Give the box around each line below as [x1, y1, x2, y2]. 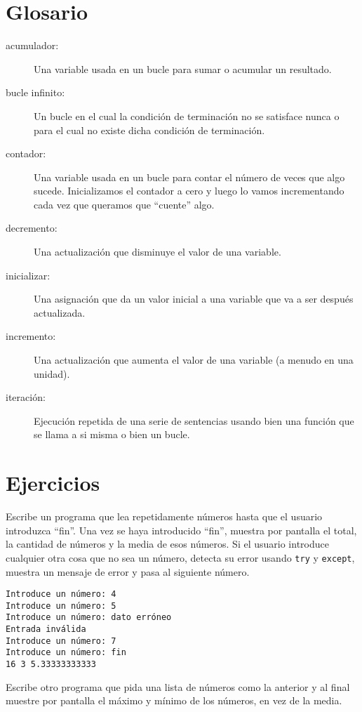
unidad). [34, 366, 70, 381]
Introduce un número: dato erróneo [6, 612, 172, 623]
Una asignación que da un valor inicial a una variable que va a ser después [34, 291, 354, 306]
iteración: [6, 390, 46, 404]
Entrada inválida [6, 624, 86, 635]
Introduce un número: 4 [6, 589, 116, 600]
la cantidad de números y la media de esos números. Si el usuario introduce [6, 536, 329, 551]
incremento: [6, 329, 56, 343]
